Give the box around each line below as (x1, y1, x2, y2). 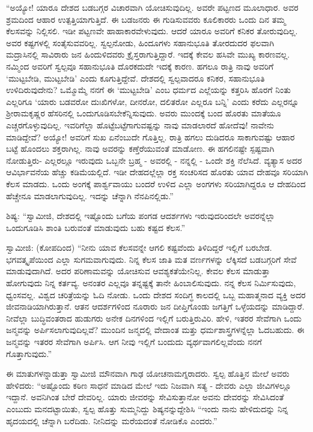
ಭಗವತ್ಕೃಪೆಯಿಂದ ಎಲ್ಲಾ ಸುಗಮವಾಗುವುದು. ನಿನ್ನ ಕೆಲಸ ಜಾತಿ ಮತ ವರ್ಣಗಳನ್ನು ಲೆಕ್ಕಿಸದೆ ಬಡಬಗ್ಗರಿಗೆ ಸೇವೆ (6, 253, 297, 265)
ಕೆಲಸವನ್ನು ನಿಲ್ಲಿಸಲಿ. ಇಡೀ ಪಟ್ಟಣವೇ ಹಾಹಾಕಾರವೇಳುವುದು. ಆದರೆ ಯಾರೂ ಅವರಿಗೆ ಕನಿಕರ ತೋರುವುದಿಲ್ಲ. (6, 25, 298, 37)
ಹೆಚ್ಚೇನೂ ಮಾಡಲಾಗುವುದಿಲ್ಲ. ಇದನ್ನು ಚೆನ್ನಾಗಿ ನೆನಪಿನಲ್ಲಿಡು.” (6, 189, 174, 202)
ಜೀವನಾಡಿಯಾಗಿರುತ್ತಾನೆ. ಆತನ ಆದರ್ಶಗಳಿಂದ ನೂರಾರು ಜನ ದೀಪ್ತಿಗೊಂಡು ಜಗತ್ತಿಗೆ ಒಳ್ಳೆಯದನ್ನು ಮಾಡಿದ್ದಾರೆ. (6, 300, 305, 313)
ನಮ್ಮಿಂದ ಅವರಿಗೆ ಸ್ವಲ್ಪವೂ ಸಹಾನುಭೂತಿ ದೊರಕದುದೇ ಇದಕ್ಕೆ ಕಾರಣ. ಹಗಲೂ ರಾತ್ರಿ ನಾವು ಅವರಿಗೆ (6, 59, 274, 72)
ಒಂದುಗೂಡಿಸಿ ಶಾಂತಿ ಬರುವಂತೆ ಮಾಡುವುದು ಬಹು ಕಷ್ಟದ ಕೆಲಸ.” (6, 221, 186, 233)
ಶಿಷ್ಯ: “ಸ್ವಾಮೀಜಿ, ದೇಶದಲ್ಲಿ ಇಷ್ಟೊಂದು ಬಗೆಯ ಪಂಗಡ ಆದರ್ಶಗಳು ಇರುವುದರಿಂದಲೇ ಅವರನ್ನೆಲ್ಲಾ (6, 209, 275, 222)
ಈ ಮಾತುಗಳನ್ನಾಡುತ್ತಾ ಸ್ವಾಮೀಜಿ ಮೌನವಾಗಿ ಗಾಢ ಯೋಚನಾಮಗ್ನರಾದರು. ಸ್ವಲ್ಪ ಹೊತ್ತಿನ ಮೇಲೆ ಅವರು (6, 367, 290, 380)
